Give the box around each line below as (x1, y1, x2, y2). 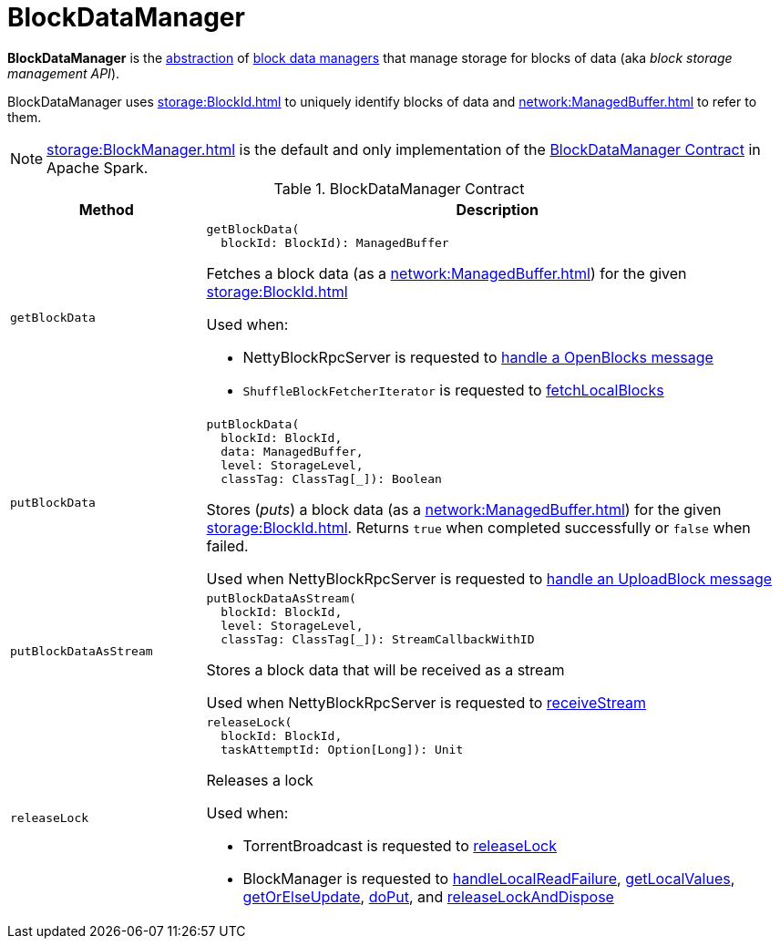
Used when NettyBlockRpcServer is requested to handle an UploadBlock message (206, 569, 773, 588)
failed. (206, 536, 249, 555)
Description (456, 200, 539, 219)
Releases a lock (206, 770, 313, 789)
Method (78, 200, 134, 219)
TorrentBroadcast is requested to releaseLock (242, 836, 558, 855)
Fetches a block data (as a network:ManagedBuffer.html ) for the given (206, 263, 687, 283)
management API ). (7, 65, 120, 81)
